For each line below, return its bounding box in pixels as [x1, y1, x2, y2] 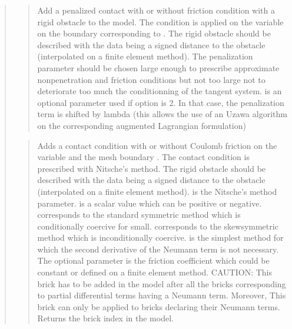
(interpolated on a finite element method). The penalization [37, 50, 253, 62]
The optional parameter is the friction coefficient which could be [37, 254, 270, 267]
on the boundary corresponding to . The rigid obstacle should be [37, 27, 271, 39]
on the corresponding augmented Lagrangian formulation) [37, 119, 246, 131]
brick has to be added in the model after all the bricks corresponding [37, 277, 286, 290]
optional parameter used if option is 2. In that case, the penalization [37, 96, 284, 108]
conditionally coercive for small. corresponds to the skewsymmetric [37, 220, 278, 232]
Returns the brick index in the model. [37, 312, 174, 324]
